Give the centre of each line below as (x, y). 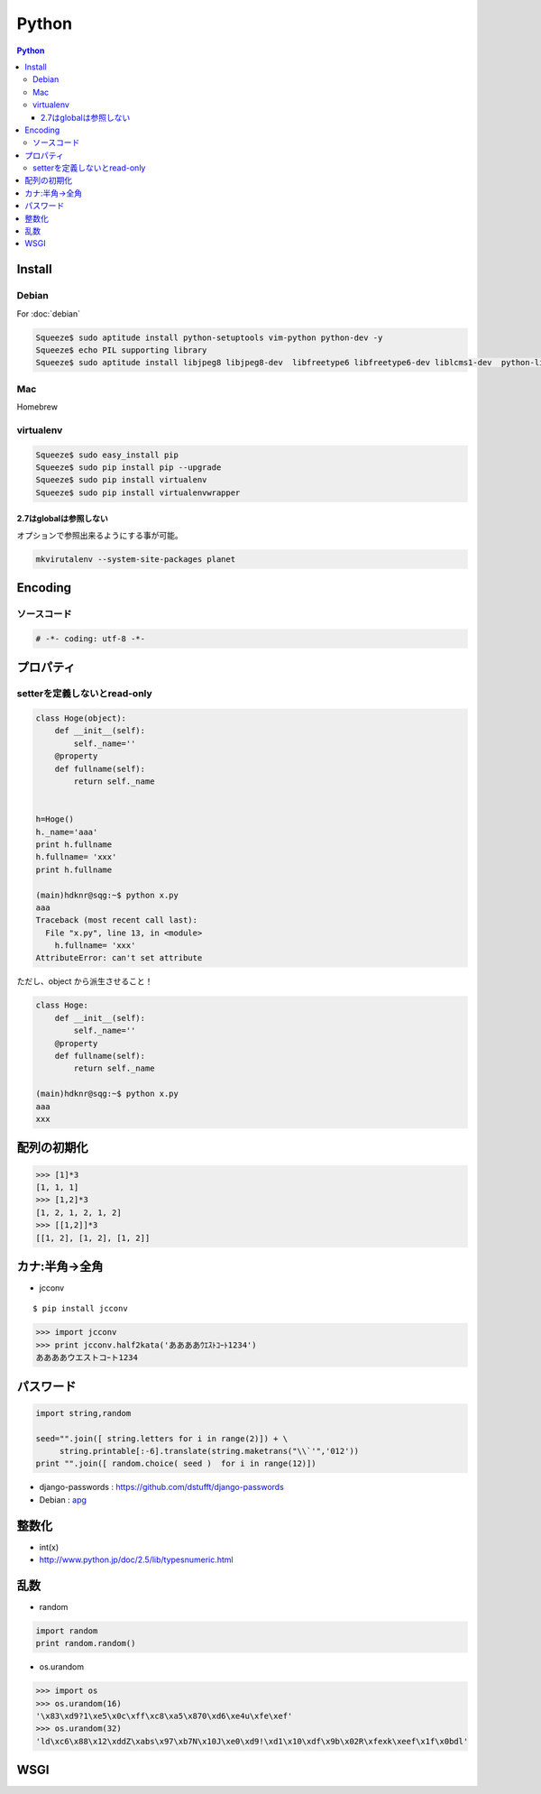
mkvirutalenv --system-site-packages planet (136, 559)
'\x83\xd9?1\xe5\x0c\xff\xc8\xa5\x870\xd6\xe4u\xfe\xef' (164, 1716)
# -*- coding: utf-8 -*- (91, 639)
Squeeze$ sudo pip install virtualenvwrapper (138, 492)
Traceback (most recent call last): (117, 920)
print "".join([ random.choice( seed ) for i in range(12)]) (176, 1464)
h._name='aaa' (67, 832)
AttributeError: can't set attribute (119, 958)
